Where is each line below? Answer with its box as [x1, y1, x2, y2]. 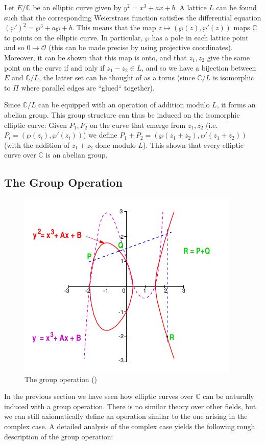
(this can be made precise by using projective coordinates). [49, 42, 233, 53]
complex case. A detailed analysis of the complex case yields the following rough [4, 421, 255, 432]
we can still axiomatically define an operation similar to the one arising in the [4, 411, 248, 421]
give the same [207, 52, 250, 62]
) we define [83, 129, 117, 140]
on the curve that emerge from [89, 119, 186, 130]
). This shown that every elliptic [143, 139, 244, 150]
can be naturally [203, 391, 254, 402]
